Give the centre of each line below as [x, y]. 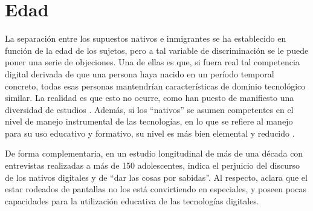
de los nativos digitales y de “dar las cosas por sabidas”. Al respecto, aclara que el [156, 177]
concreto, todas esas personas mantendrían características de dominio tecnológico [155, 86]
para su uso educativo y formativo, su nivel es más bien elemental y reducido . [150, 133]
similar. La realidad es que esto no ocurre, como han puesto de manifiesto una [150, 98]
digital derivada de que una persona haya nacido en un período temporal [140, 73]
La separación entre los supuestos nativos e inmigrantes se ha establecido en [146, 38]
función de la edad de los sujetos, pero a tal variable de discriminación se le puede [157, 50]
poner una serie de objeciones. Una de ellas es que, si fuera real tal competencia [152, 62]
